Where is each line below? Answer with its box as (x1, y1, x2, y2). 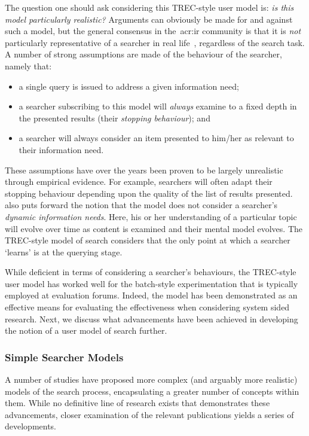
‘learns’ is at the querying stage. (5, 245, 123, 258)
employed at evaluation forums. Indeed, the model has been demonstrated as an (5, 289, 298, 301)
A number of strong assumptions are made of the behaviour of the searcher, (5, 48, 282, 60)
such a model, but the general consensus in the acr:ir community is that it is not (5, 25, 301, 37)
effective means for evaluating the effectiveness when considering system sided (5, 301, 290, 313)
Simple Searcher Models (5, 349, 124, 364)
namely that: (5, 59, 52, 72)
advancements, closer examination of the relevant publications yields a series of (5, 408, 294, 420)
